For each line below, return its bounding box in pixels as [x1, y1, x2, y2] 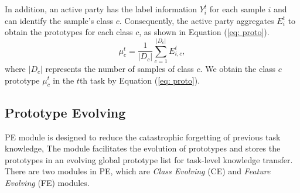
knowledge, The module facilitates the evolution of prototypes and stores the [5, 142, 281, 154]
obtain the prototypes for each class [5, 26, 133, 38]
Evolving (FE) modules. [5, 176, 90, 188]
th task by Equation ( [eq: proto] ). [79, 74, 200, 86]
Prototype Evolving [5, 103, 126, 121]
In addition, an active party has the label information [5, 3, 197, 15]
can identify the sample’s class [5, 14, 114, 26]
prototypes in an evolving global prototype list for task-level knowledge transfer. [5, 153, 293, 166]
